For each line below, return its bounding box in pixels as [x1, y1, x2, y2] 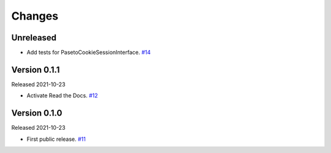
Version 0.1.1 [11, 64, 60, 75]
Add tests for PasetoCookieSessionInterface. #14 [26, 49, 151, 56]
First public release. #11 [26, 135, 86, 143]
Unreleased [11, 32, 57, 43]
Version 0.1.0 [11, 108, 63, 119]
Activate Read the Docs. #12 [26, 92, 98, 99]
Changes [11, 9, 58, 23]
